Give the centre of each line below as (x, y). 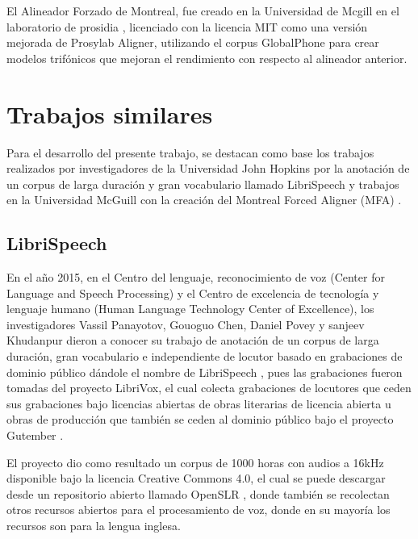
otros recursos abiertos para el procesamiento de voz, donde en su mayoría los (199, 510)
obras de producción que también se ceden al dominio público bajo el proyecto (200, 419)
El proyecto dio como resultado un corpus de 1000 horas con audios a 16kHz (195, 462)
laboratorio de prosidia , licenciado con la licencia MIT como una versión (187, 26)
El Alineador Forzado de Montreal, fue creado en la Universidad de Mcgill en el (203, 10)
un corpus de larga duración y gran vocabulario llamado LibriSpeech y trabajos (203, 184)
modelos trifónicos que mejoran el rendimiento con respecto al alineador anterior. (207, 58)
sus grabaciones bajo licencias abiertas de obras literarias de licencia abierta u (199, 403)
